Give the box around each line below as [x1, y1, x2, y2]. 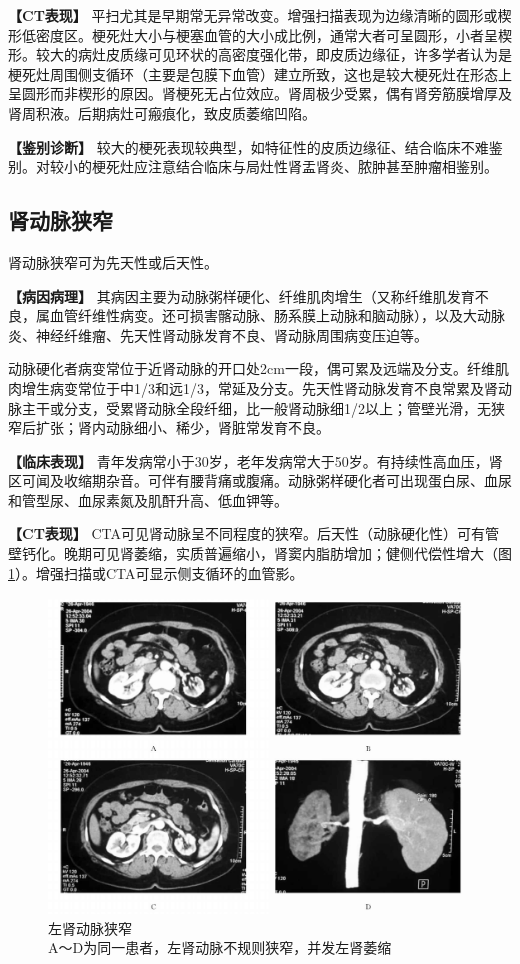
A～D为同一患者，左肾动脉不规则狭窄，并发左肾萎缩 [48, 937, 392, 958]
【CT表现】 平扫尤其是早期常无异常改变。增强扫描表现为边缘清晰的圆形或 [8, 5, 498, 25]
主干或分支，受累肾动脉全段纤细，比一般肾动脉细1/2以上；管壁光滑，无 [21, 397, 491, 418]
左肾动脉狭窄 [48, 917, 132, 938]
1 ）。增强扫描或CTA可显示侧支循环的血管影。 [8, 562, 304, 583]
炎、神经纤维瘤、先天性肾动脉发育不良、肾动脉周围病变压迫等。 [8, 324, 428, 345]
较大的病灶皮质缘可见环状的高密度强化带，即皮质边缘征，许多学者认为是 [35, 44, 512, 65]
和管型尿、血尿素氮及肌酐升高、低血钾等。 [8, 489, 288, 510]
